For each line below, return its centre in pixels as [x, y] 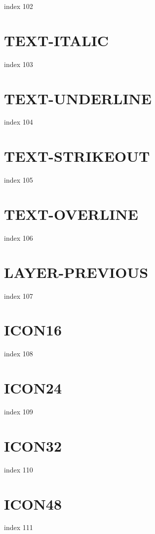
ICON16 [33, 330]
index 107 [19, 296]
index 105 [19, 180]
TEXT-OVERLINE [71, 214]
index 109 [19, 412]
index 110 [19, 469]
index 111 [19, 527]
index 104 [19, 122]
